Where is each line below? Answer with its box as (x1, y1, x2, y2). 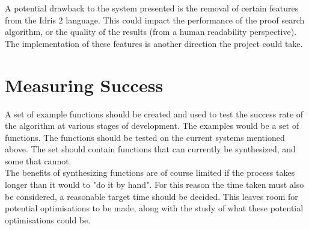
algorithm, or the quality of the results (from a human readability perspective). (5, 25, 297, 38)
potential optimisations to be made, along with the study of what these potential (5, 202, 304, 214)
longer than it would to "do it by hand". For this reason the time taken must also (5, 178, 304, 191)
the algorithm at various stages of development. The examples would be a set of (5, 119, 299, 132)
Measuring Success (5, 72, 164, 97)
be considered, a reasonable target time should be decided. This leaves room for (5, 190, 298, 202)
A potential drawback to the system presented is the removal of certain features (5, 2, 299, 14)
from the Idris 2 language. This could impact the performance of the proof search (5, 13, 305, 26)
